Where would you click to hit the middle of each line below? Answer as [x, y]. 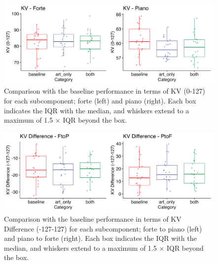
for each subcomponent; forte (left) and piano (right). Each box [100, 100]
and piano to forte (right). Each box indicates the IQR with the [100, 238]
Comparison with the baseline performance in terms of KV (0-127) [105, 91]
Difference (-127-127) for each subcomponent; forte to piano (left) [103, 228]
